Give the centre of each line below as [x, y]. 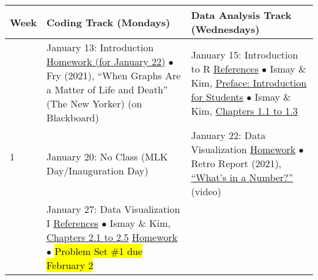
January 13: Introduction [100, 47]
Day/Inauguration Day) [98, 170]
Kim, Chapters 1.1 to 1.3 [244, 110]
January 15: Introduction [245, 54]
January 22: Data [228, 135]
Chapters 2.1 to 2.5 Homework [112, 237]
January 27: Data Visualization [113, 209]
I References [72, 223]
